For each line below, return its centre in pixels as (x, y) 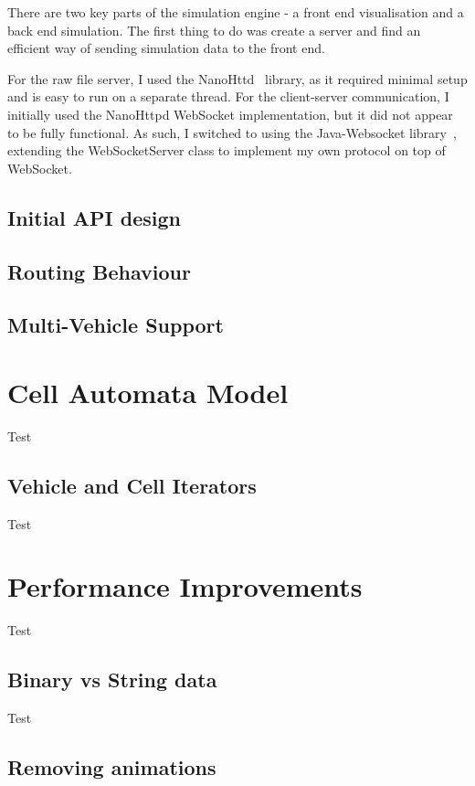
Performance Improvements (185, 586)
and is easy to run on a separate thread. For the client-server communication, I (228, 96)
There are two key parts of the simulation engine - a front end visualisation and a (236, 12)
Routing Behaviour (99, 271)
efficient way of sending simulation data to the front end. (166, 48)
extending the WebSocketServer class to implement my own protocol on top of (227, 150)
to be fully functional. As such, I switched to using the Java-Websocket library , (232, 132)
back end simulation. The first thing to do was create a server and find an (214, 30)
